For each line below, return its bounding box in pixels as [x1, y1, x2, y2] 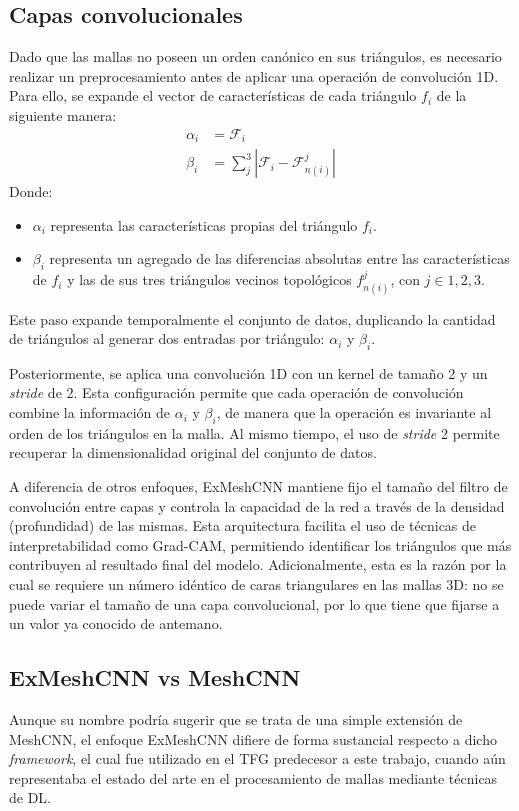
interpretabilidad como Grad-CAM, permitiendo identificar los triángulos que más [9, 534, 512, 555]
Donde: [9, 181, 53, 202]
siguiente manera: [9, 104, 117, 125]
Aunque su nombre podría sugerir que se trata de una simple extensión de [9, 709, 463, 730]
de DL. [9, 787, 51, 808]
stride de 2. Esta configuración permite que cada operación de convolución [9, 382, 464, 403]
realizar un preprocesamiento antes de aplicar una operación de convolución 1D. [9, 65, 499, 86]
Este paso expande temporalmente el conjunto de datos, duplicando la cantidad [9, 308, 496, 329]
